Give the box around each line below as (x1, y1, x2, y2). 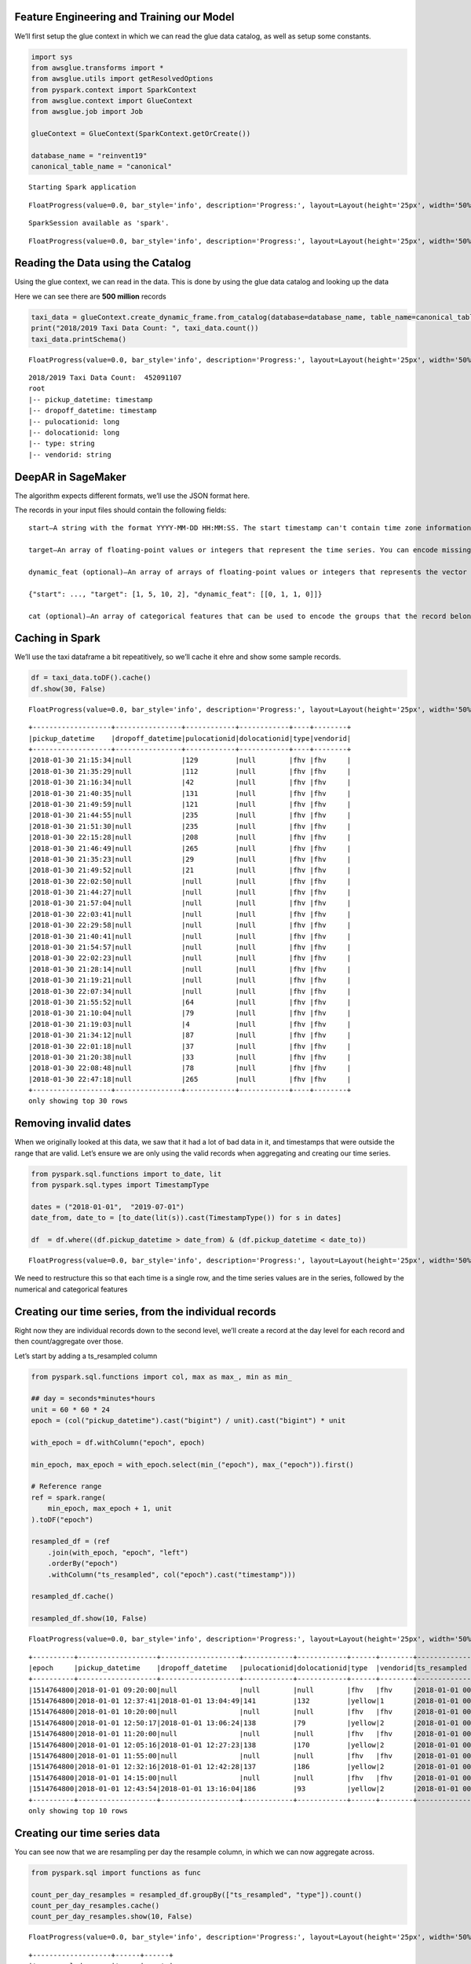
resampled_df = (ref (31, 1537, 110, 1546)
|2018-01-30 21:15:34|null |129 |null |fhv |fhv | (28, 756, 352, 765)
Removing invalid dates (14, 1116, 132, 1130)
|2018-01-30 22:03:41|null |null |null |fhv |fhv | (28, 910, 352, 918)
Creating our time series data (14, 1827, 160, 1840)
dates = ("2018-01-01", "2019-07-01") (31, 1202, 184, 1211)
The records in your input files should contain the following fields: (14, 505, 227, 515)
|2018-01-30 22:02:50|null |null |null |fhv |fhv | (28, 877, 352, 885)
